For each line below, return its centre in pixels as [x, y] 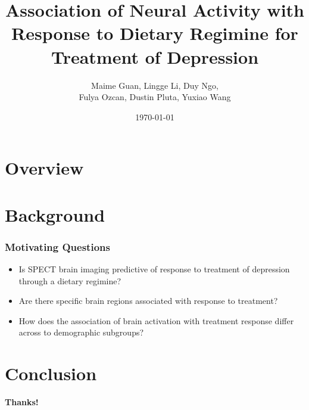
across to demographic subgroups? [81, 332]
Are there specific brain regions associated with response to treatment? [148, 301]
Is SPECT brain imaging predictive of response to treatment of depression [154, 269]
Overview [44, 168]
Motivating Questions [57, 246]
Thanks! [22, 402]
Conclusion [51, 373]
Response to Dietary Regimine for [155, 33]
